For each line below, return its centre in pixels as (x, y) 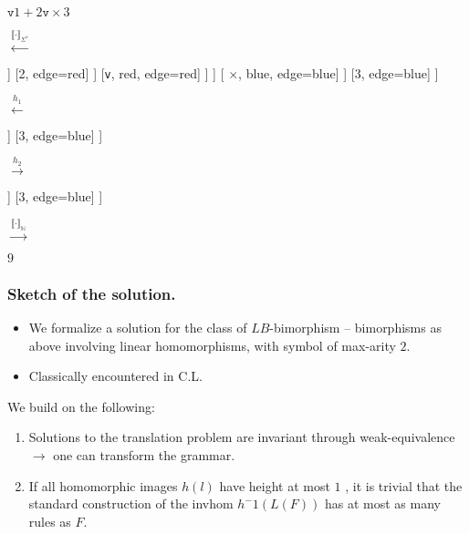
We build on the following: (81, 406)
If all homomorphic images (103, 485)
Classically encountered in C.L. (115, 376)
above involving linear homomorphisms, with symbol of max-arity (212, 345)
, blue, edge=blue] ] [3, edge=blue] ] (339, 72)
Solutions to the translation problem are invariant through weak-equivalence (242, 437)
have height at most (275, 485)
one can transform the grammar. (144, 454)
